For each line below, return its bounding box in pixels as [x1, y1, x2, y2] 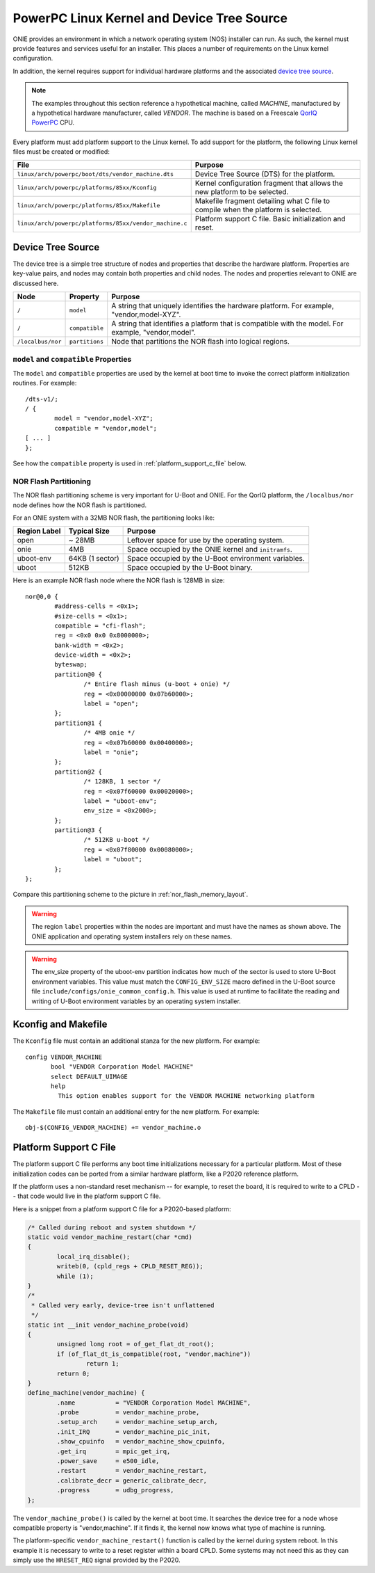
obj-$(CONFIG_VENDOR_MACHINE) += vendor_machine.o [25, 1124, 201, 1132]
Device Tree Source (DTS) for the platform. [194, 169, 335, 179]
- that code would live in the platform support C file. [12, 1192, 161, 1200]
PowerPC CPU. [31, 118, 75, 127]
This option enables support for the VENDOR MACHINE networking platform [58, 1092, 315, 1100]
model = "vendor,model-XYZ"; [54, 415, 154, 422]
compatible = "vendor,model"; [54, 424, 158, 432]
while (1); [56, 1272, 94, 1280]
